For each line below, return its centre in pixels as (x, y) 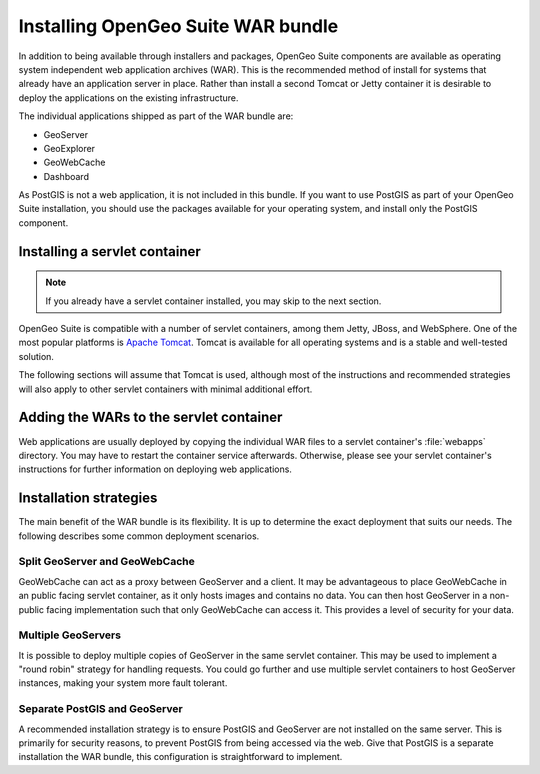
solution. (36, 356)
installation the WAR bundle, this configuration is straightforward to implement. (180, 757)
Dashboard (66, 176)
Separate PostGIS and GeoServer (101, 709)
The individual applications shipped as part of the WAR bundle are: (156, 116)
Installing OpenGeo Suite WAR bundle (178, 26)
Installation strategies (88, 498)
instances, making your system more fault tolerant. (123, 683)
